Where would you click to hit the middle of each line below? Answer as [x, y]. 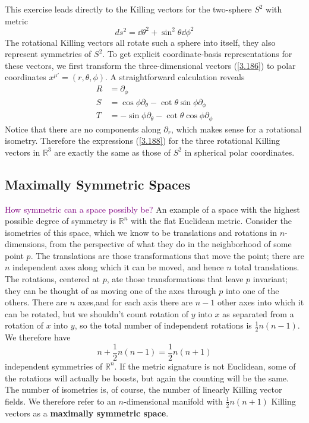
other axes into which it [261, 302]
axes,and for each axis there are [135, 302]
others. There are [36, 302]
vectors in [23, 152]
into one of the [253, 290]
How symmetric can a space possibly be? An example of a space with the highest [152, 209]
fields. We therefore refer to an [60, 401]
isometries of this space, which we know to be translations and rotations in [141, 232]
